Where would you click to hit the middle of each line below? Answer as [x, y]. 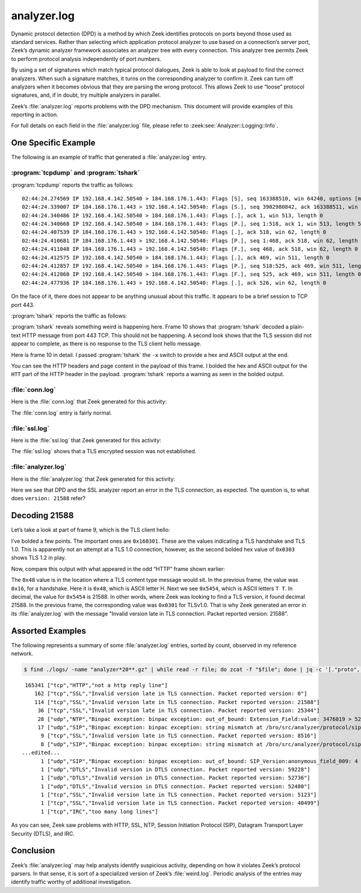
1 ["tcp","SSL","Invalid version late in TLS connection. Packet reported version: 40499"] [180, 803]
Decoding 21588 [42, 515]
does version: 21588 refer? [48, 498]
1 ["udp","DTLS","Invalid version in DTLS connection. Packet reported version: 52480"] [176, 786]
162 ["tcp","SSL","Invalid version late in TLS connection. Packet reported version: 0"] [171, 694]
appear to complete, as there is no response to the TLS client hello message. [106, 344]
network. [22, 654]
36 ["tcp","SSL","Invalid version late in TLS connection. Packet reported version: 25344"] [179, 711]
